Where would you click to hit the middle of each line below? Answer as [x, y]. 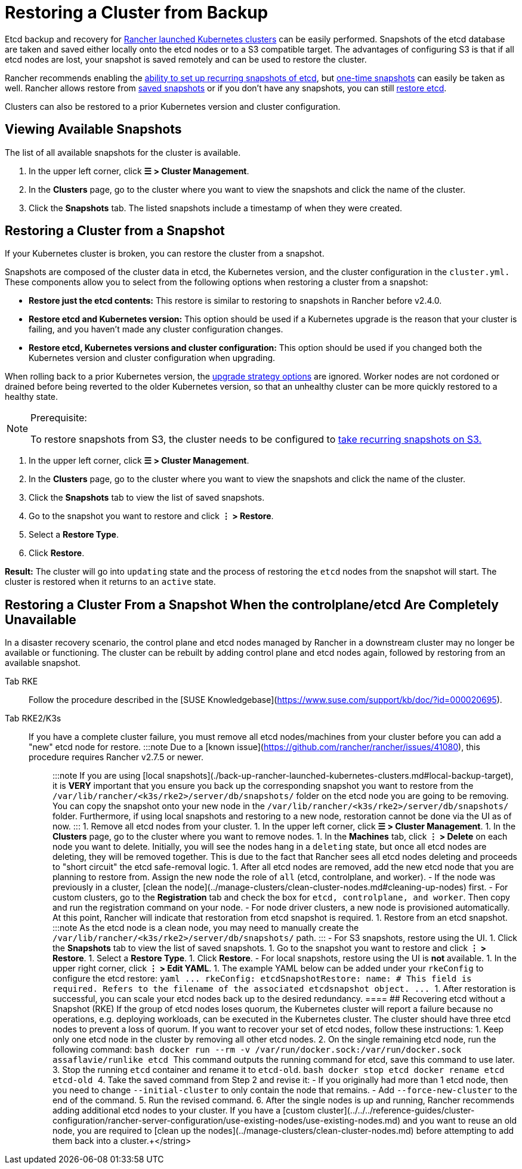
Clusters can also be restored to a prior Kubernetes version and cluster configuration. [173, 106]
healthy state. [32, 397]
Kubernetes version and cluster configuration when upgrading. [152, 358]
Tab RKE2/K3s [33, 718]
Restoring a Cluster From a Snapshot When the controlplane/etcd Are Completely [252, 604]
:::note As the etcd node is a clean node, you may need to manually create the [206, 928]
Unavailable [41, 619]
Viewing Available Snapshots [93, 129]
